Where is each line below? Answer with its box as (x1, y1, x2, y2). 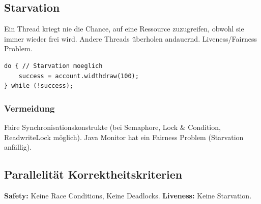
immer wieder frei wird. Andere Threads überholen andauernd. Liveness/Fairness (4, 33, 257, 44)
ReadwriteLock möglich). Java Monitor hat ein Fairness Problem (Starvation (4, 131, 244, 142)
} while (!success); (4, 82, 74, 90)
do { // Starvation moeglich (4, 62, 103, 70)
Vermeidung (4, 101, 55, 114)
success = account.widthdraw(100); (18, 72, 139, 80)
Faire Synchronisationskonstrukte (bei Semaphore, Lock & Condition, (4, 121, 221, 132)
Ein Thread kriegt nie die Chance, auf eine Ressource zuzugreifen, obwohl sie (4, 23, 244, 34)
